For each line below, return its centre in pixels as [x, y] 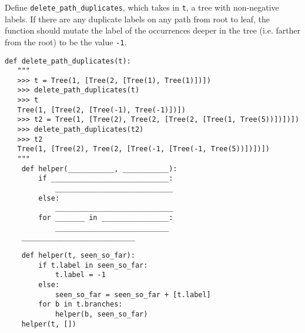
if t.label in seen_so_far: [93, 265]
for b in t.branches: [81, 304]
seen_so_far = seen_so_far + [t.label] [133, 294]
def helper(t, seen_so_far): [78, 255]
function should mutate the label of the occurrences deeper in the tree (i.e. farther [153, 30]
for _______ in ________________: [106, 218]
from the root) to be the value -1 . [66, 41]
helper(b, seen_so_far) [101, 314]
